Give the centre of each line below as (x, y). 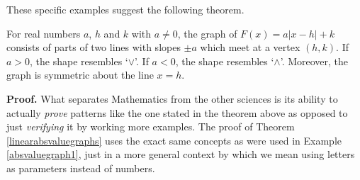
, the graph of (207, 33)
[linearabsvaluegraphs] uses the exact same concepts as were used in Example (174, 140)
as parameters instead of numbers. (81, 168)
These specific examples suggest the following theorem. (125, 9)
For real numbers (44, 33)
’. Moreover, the (314, 61)
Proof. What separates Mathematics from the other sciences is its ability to (172, 98)
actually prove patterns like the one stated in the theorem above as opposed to (177, 112)
